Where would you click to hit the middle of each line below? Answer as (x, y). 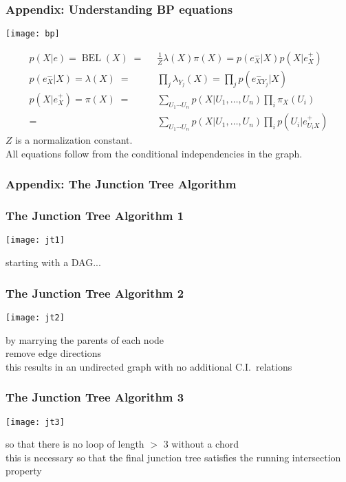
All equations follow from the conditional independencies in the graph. (154, 153)
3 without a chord (201, 444)
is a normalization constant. (74, 140)
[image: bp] (33, 34)
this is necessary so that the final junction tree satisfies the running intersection (173, 457)
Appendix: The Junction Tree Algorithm (121, 184)
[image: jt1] (35, 240)
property (24, 471)
